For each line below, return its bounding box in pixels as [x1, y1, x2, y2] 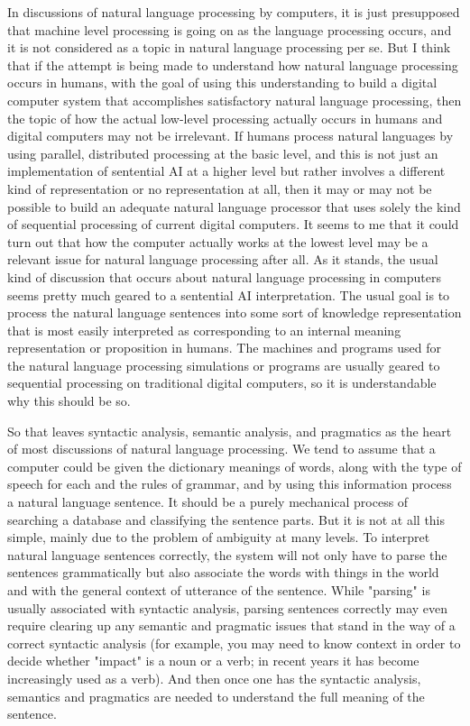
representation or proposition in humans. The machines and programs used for [7, 338, 442, 357]
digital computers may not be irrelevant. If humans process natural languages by [7, 126, 454, 145]
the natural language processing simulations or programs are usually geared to [7, 355, 440, 374]
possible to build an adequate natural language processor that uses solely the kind [7, 197, 461, 216]
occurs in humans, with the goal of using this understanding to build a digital [7, 73, 438, 92]
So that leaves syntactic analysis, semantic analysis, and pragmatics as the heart [7, 421, 452, 440]
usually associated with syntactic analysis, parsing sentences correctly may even [7, 598, 448, 617]
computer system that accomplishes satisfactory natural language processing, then [7, 90, 462, 109]
